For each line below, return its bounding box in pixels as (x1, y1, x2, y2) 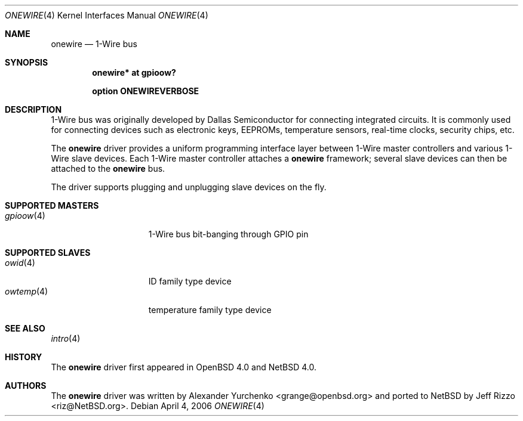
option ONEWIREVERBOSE (92, 86, 199, 96)
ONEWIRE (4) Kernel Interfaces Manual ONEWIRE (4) (5, 10, 208, 20)
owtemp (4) (5, 286, 48, 296)
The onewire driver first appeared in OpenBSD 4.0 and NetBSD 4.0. (51, 362, 316, 372)
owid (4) (5, 258, 35, 268)
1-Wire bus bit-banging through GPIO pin (148, 229, 309, 239)
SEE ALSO (5, 323, 45, 333)
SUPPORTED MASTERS (5, 200, 99, 210)
